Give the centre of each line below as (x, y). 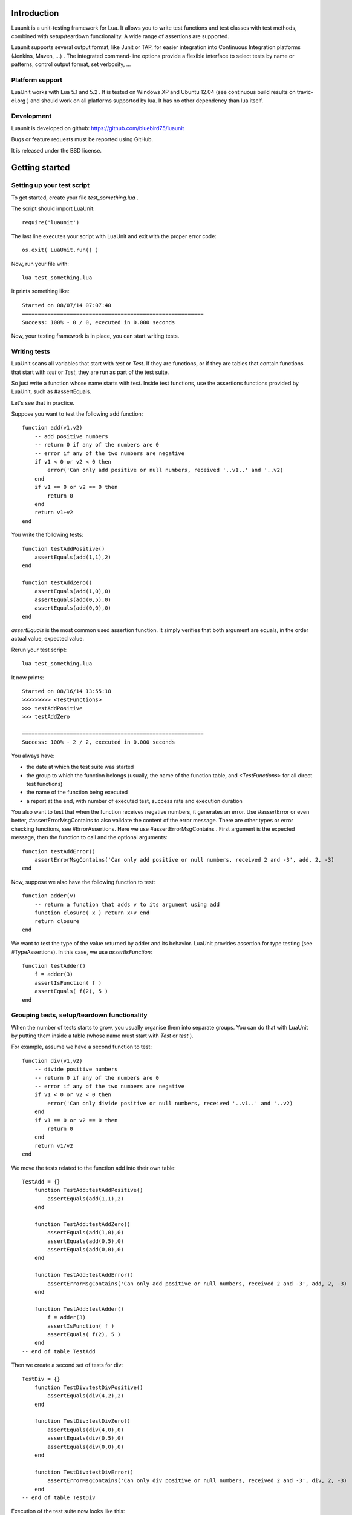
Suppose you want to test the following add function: (77, 414)
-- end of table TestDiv (59, 1497)
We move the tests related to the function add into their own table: (94, 1168)
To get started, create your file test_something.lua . (75, 198)
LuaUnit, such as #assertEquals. (51, 391)
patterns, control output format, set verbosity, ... (71, 64)
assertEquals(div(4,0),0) (86, 1430)
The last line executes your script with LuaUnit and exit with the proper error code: (114, 236)
